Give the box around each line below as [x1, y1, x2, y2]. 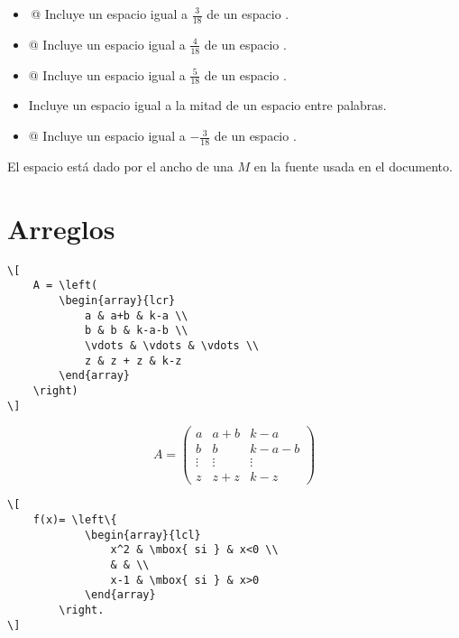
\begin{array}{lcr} [59, 293, 176, 307]
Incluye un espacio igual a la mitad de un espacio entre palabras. [28, 96, 387, 115]
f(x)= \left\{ [32, 513, 117, 527]
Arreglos [7, 209, 115, 246]
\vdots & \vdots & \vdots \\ [84, 338, 260, 352]
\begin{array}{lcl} [84, 528, 201, 541]
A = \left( [32, 279, 98, 292]
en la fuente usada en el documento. [253, 156, 453, 175]
